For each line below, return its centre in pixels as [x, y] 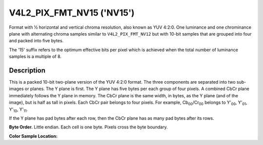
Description [27, 70]
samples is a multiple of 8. [35, 56]
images [16, 89]
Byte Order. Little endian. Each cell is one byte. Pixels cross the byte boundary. [88, 127]
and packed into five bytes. [36, 41]
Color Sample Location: [33, 136]
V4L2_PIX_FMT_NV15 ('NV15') [72, 13]
